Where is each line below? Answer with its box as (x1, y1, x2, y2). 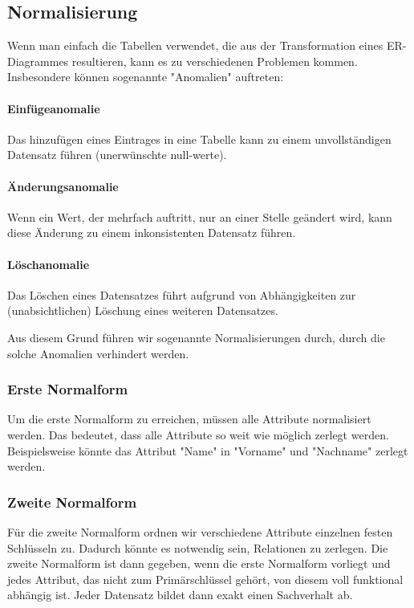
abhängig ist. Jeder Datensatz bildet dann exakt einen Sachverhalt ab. (7, 586, 353, 603)
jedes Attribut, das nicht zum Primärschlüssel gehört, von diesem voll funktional (7, 570, 404, 587)
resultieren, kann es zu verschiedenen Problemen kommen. (71, 52, 358, 69)
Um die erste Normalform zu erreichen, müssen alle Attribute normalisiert (7, 410, 371, 427)
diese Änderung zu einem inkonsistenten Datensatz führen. (7, 224, 296, 241)
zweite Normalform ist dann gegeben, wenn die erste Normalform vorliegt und (7, 555, 391, 572)
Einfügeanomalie (7, 100, 100, 116)
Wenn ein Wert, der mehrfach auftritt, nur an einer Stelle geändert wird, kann (7, 208, 392, 225)
